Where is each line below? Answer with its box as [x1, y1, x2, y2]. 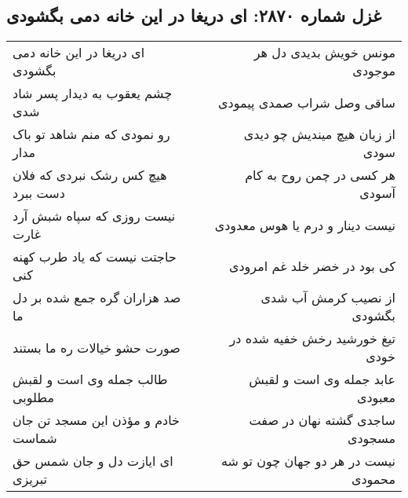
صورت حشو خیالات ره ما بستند [13, 338, 180, 357]
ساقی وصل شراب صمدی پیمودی [218, 93, 395, 112]
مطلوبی [13, 388, 55, 407]
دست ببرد [13, 184, 65, 203]
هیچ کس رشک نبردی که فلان [13, 166, 167, 185]
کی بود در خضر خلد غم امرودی [228, 256, 395, 275]
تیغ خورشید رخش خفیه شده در [229, 329, 395, 348]
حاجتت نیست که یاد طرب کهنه [13, 247, 177, 266]
